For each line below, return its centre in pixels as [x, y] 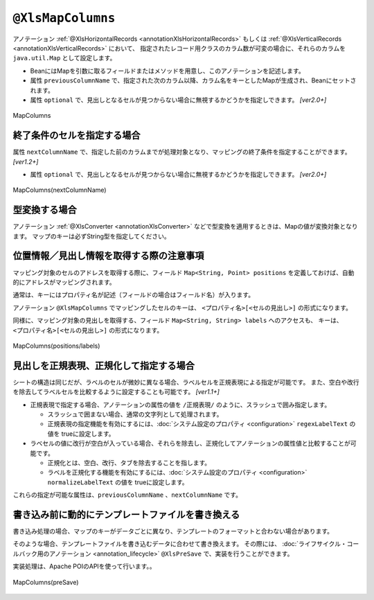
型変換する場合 [45, 210]
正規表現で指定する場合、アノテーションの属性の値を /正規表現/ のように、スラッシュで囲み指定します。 [180, 405]
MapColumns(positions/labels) [56, 346]
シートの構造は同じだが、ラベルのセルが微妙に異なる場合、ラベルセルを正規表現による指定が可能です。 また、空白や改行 [186, 382]
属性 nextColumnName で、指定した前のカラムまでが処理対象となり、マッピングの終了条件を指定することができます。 [182, 152]
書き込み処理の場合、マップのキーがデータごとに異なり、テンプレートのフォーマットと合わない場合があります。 [173, 531]
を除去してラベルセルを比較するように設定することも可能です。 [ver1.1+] [116, 392]
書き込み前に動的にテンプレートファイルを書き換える [126, 514]
